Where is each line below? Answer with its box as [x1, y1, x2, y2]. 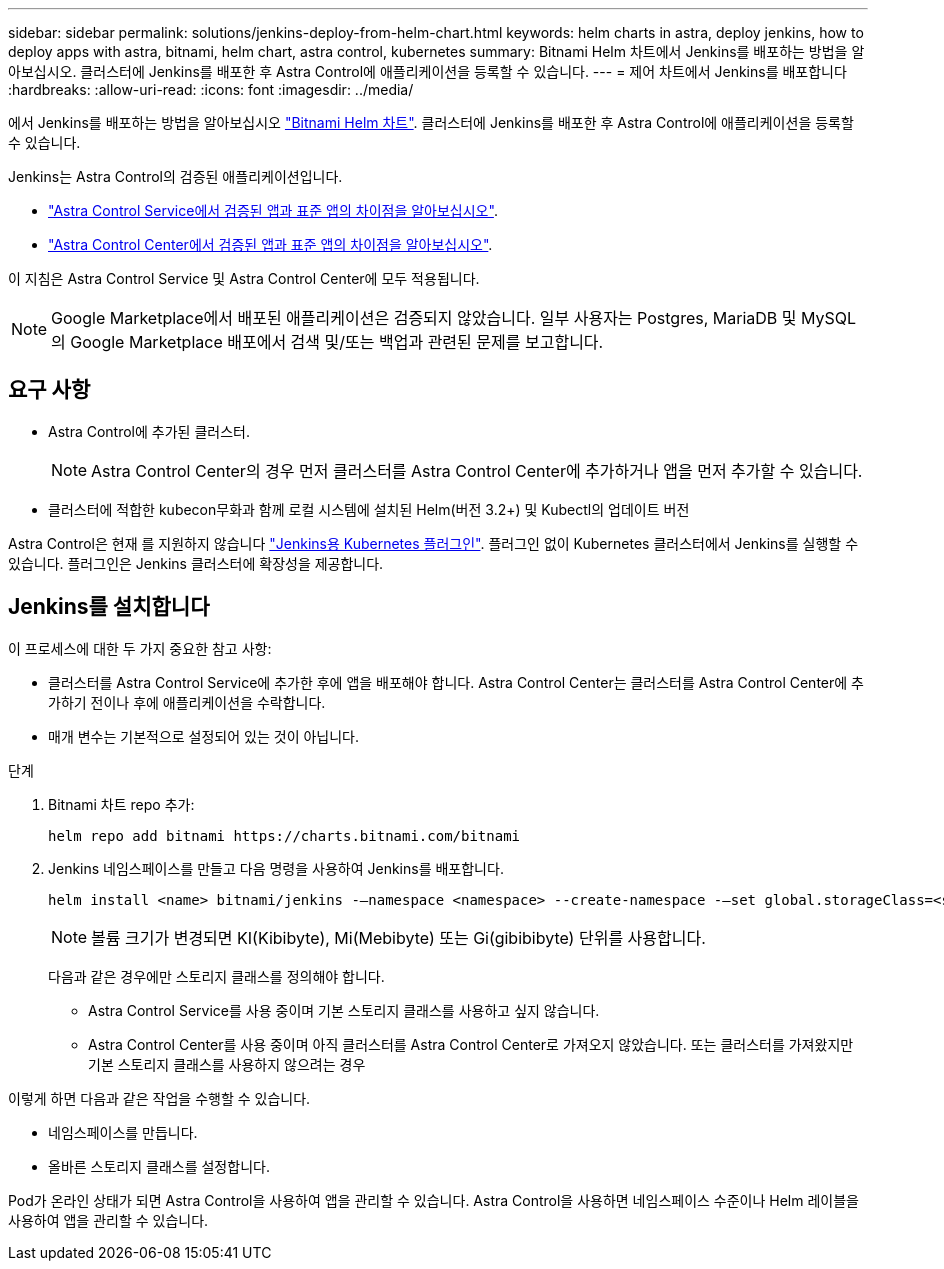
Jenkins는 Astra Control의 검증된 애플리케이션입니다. [8, 168, 343, 185]
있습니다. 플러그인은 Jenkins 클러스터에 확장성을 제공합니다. [8, 554, 384, 572]
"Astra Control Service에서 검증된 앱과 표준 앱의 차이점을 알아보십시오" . [48, 202, 498, 219]
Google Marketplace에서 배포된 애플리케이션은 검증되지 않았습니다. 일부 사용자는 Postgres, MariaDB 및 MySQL [51, 308, 857, 328]
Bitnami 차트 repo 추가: [48, 795, 195, 813]
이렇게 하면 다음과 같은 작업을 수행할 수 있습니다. [8, 1089, 311, 1107]
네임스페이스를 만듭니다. [48, 1123, 198, 1141]
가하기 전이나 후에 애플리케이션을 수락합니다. [48, 693, 326, 711]
